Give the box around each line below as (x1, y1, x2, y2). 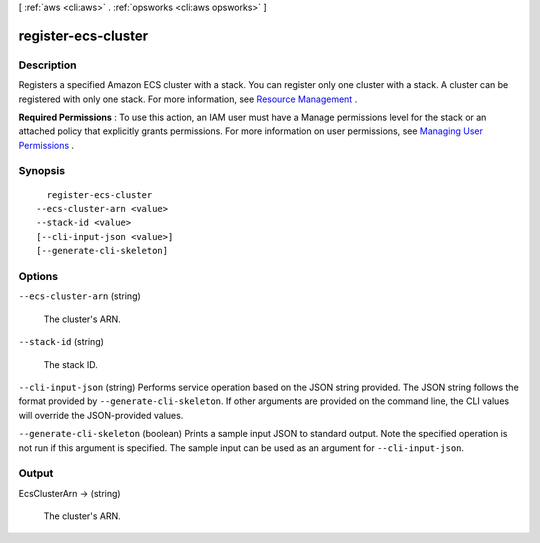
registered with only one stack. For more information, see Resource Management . (18, 93, 358, 105)
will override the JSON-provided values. (18, 409, 184, 421)
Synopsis (18, 164, 65, 178)
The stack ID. (43, 358, 99, 370)
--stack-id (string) (18, 336, 105, 348)
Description (18, 58, 77, 72)
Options (18, 270, 59, 283)
